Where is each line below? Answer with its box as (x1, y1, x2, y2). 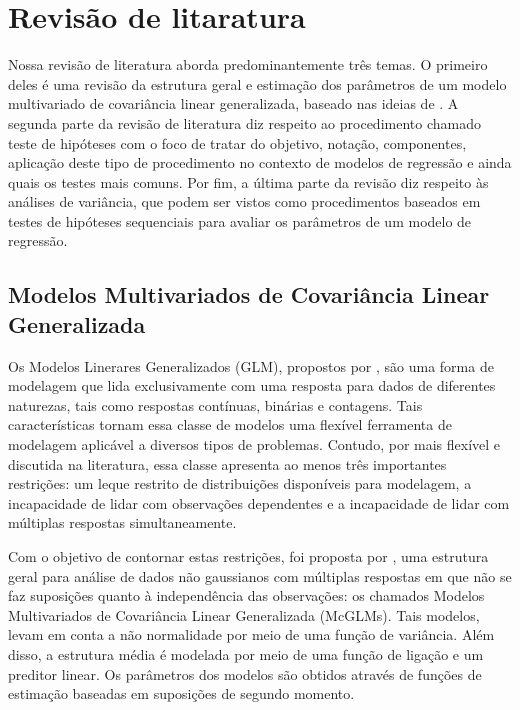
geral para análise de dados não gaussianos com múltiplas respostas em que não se (8, 565, 512, 586)
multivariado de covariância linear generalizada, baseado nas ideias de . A (8, 93, 459, 114)
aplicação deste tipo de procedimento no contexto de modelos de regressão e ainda (8, 152, 512, 173)
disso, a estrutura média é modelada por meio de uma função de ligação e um (8, 643, 484, 664)
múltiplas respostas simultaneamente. (8, 512, 237, 533)
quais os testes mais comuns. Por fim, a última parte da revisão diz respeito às (8, 171, 489, 192)
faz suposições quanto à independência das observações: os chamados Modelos (8, 585, 485, 606)
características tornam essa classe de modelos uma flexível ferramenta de (8, 414, 452, 435)
